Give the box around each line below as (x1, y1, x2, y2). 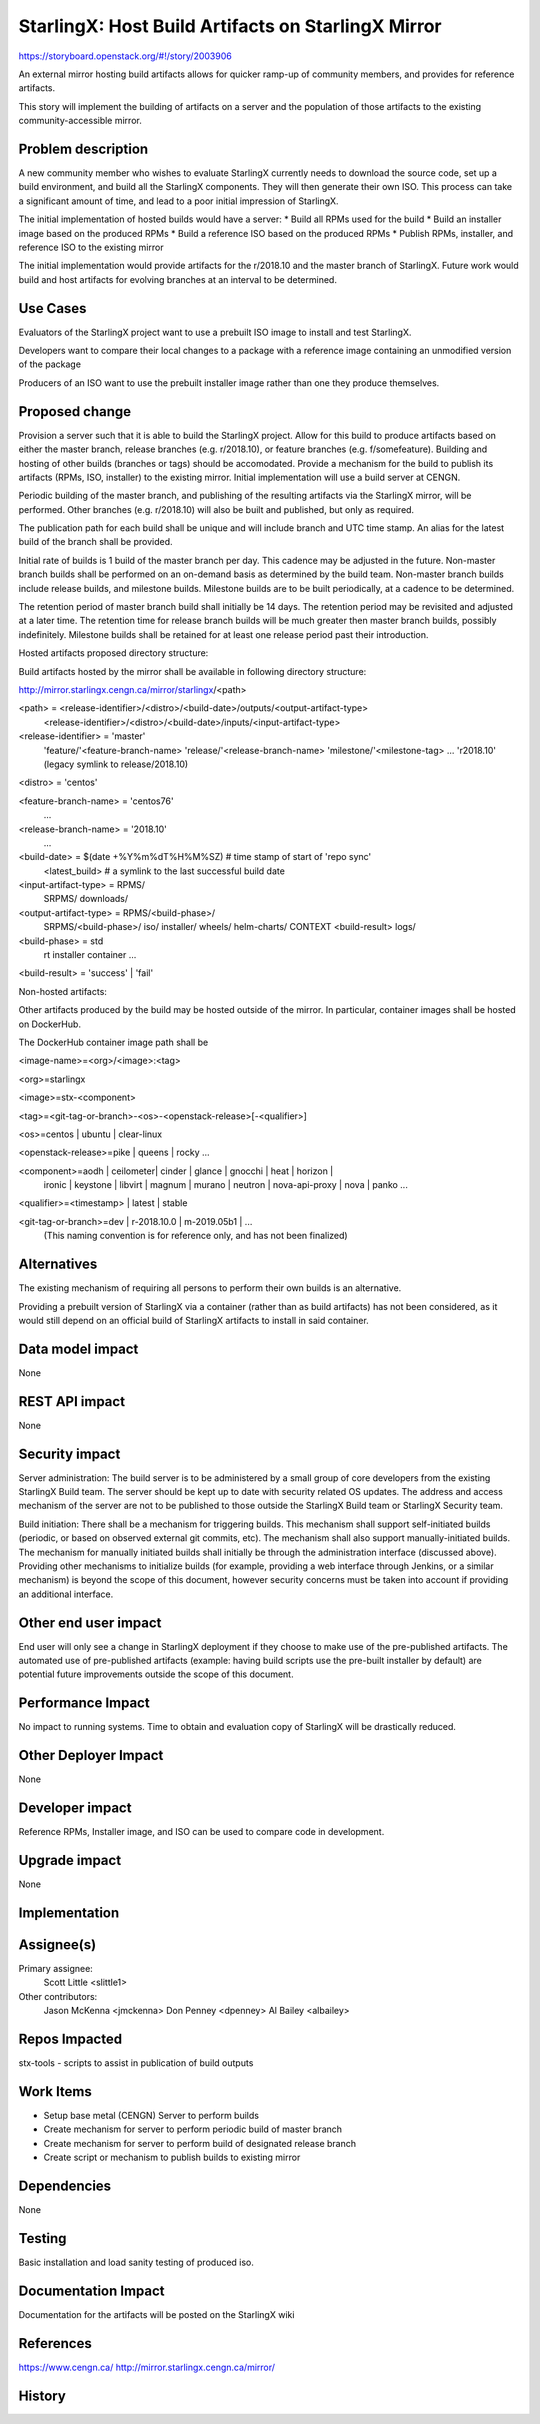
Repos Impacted (18, 2031, 123, 2048)
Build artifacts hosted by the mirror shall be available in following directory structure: (18, 665, 367, 677)
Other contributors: (18, 1990, 98, 2002)
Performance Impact (18, 1695, 150, 1712)
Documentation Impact (18, 2282, 165, 2299)
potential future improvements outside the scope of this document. (18, 1668, 294, 1680)
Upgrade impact (18, 1852, 122, 1869)
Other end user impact (18, 1614, 162, 1631)
